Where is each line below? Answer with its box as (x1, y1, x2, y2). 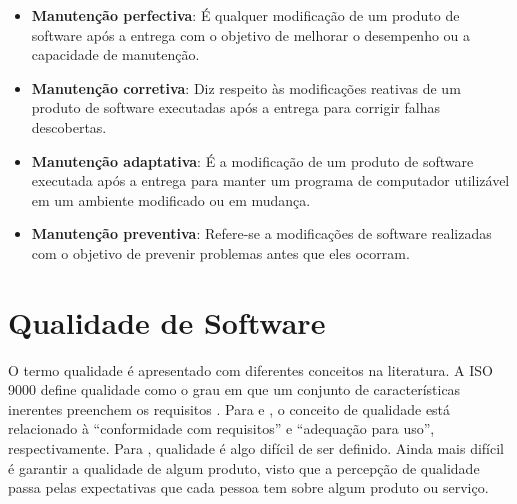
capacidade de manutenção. (31, 44, 200, 65)
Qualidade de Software (8, 301, 326, 342)
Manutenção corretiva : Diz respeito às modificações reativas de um (31, 77, 461, 98)
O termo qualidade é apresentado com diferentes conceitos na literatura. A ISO (8, 359, 493, 380)
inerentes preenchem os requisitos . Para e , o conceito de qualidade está (8, 398, 451, 419)
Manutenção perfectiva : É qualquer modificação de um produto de (31, 5, 460, 25)
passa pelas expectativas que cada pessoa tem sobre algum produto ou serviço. (8, 477, 489, 498)
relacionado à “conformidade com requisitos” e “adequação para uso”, (8, 418, 435, 439)
